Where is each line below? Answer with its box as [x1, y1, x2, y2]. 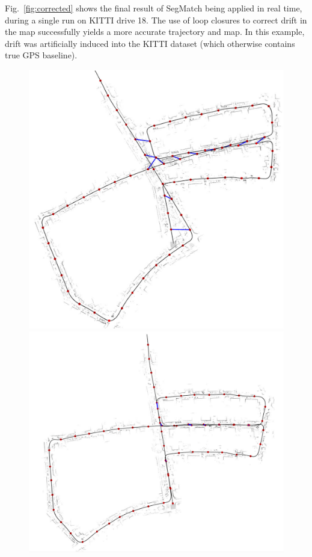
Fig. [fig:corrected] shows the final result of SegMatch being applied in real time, [5, 2, 302, 14]
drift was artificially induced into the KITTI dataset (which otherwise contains [5, 37, 295, 49]
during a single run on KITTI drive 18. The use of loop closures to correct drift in [5, 13, 307, 26]
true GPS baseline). [5, 49, 78, 61]
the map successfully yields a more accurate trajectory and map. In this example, [5, 25, 305, 38]
